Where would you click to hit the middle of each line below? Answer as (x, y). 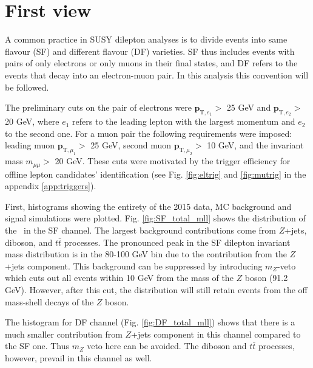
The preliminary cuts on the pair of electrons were (98, 107)
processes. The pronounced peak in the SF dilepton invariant (177, 242)
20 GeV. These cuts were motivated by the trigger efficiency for (173, 161)
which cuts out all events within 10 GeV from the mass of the (119, 278)
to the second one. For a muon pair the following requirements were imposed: (149, 133)
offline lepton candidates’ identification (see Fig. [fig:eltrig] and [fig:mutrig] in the (156, 174)
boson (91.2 (266, 278)
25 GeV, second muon (131, 145)
